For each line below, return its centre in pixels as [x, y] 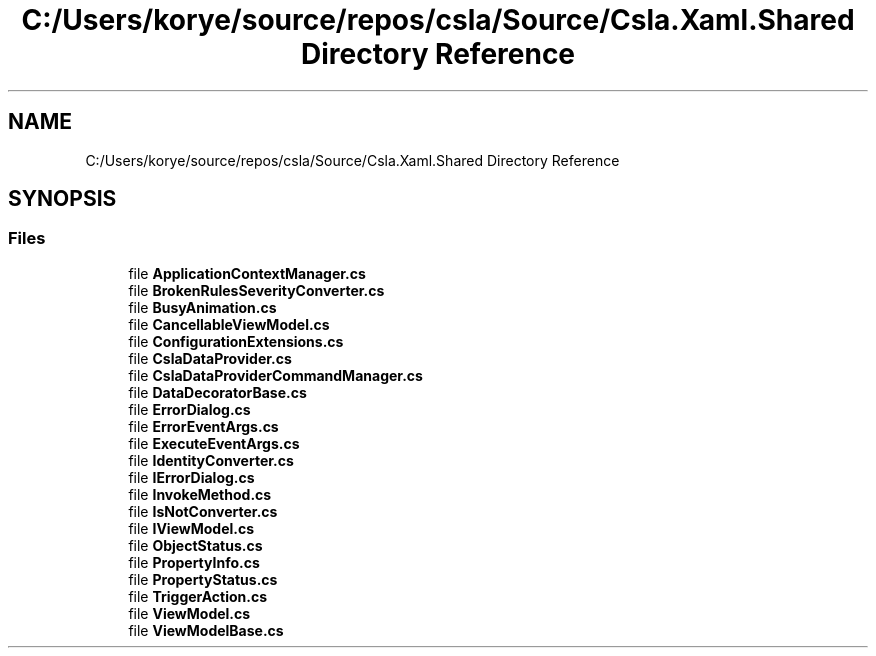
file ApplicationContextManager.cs [247, 273]
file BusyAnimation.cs [202, 307]
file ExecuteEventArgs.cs [214, 443]
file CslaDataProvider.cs [210, 358]
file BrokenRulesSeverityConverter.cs [256, 290]
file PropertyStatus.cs [203, 579]
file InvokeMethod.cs [200, 494]
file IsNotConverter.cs [203, 511]
